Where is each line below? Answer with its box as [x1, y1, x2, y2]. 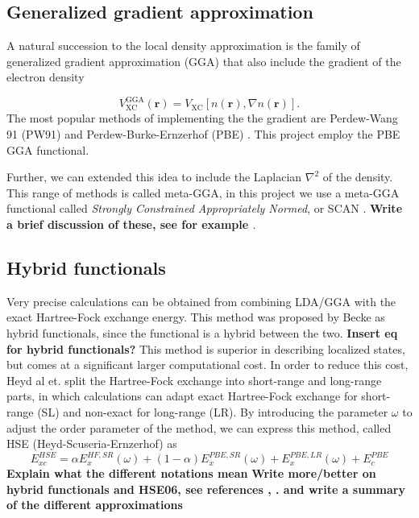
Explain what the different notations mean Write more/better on [6, 465, 376, 482]
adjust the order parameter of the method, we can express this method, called [6, 419, 392, 436]
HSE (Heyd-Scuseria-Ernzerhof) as [6, 435, 177, 452]
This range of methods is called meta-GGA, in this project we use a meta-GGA [6, 184, 400, 201]
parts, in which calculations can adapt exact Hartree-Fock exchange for [6, 387, 358, 404]
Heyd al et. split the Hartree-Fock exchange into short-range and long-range [6, 371, 382, 388]
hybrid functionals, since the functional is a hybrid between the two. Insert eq [6, 325, 398, 342]
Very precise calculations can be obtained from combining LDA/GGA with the [6, 292, 396, 309]
